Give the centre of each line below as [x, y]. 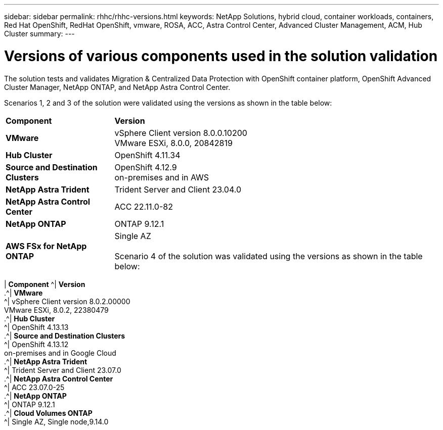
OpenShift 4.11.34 [147, 155]
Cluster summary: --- [39, 34]
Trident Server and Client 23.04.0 [178, 189]
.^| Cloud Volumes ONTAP [48, 413]
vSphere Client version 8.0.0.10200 [181, 133]
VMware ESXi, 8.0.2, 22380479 [56, 310]
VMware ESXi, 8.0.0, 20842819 [173, 143]
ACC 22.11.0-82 [144, 206]
